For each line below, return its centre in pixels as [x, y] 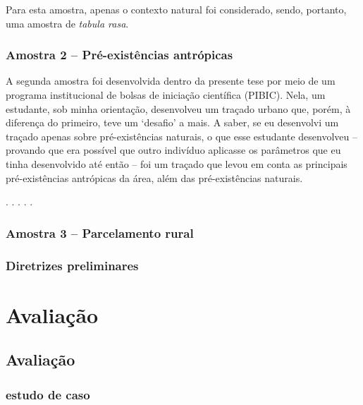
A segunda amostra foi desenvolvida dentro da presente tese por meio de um [171, 81]
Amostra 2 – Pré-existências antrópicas [119, 55]
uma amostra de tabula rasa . [67, 23]
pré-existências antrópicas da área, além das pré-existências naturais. [154, 177]
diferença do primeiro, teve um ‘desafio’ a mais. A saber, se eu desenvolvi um [172, 122]
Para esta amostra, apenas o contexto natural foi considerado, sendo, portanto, [176, 9]
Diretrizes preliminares [72, 265]
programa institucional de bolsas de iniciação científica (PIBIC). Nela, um [166, 95]
